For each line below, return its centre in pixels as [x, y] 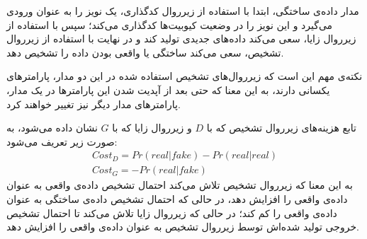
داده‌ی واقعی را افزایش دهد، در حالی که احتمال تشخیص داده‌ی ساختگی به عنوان [177, 199]
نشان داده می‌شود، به [52, 128]
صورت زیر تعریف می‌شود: [62, 141]
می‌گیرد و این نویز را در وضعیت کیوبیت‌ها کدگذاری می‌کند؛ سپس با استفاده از [170, 24]
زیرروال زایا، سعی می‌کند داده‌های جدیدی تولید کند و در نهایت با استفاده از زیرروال [181, 39]
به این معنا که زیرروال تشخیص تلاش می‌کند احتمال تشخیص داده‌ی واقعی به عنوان [180, 185]
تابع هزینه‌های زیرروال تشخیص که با [281, 128]
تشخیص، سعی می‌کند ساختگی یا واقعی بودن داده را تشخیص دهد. [145, 52]
